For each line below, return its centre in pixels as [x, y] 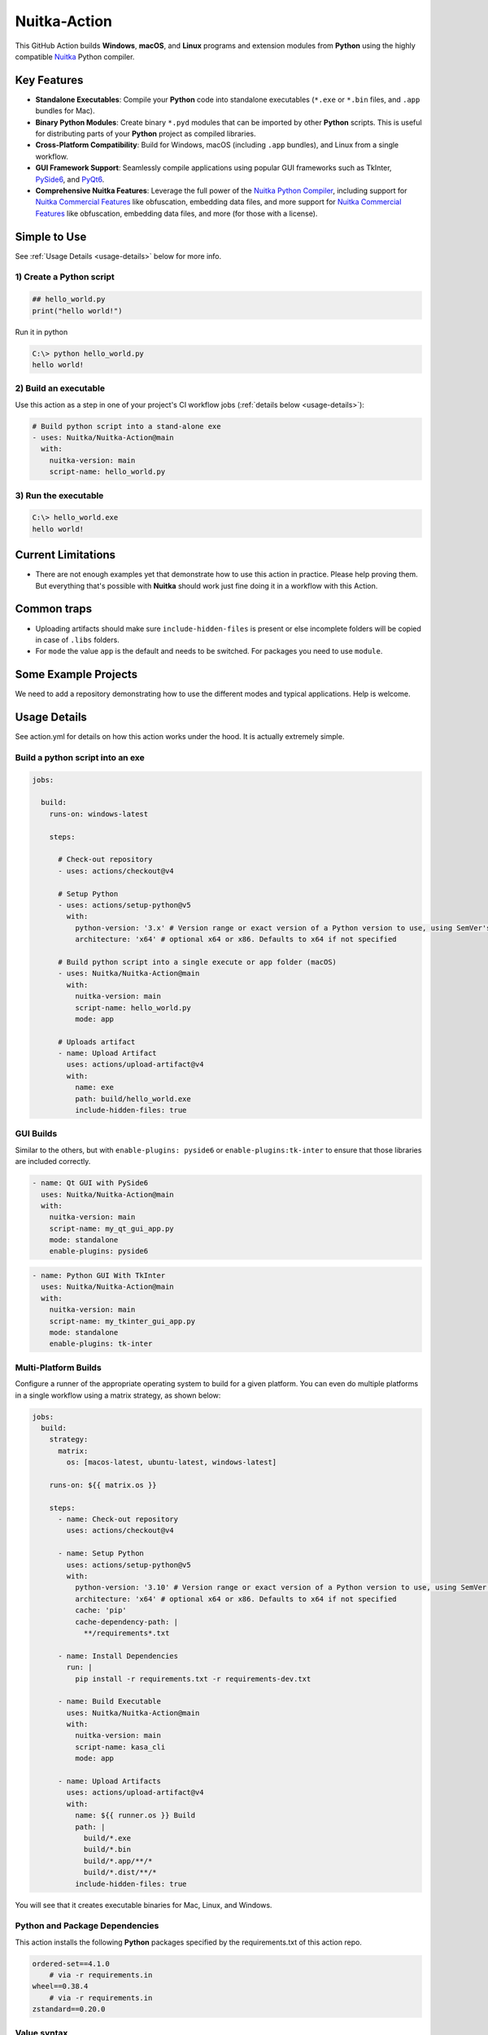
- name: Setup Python [101, 1554]
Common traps [54, 609]
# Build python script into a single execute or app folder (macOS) [198, 962]
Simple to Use [51, 236]
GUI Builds [36, 1134]
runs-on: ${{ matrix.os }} [103, 1485]
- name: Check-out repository [118, 1519]
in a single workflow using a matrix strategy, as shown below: [118, 1395]
